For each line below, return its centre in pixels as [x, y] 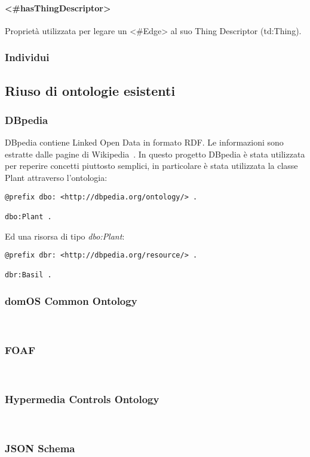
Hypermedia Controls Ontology [82, 399]
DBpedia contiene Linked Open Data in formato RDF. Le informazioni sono [144, 142]
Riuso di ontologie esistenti [90, 90]
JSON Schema [40, 448]
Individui [27, 57]
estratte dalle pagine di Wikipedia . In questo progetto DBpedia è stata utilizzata [155, 154]
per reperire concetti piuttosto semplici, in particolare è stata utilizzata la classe [151, 166]
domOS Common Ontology [71, 301]
